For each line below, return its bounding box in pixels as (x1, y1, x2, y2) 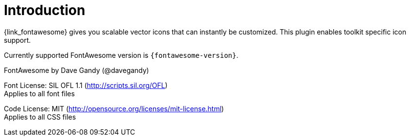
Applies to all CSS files (4, 112, 76, 121)
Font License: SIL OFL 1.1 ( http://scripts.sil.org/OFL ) (4, 81, 168, 89)
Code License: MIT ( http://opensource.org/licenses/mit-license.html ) (4, 104, 224, 113)
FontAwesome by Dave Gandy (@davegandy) (4, 66, 149, 74)
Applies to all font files (4, 89, 75, 98)
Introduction (4, 2, 85, 18)
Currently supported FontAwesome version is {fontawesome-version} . (4, 51, 239, 59)
